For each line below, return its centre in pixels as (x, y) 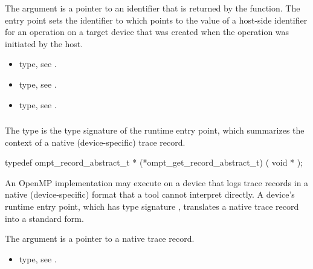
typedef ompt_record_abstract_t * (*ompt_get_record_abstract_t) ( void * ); (154, 162)
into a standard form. (44, 218)
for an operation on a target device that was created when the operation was (147, 32)
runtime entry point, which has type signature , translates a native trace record (152, 206)
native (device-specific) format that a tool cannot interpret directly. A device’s (150, 194)
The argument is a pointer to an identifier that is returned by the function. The (153, 8)
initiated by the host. (44, 43)
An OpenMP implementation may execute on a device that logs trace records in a (157, 182)
